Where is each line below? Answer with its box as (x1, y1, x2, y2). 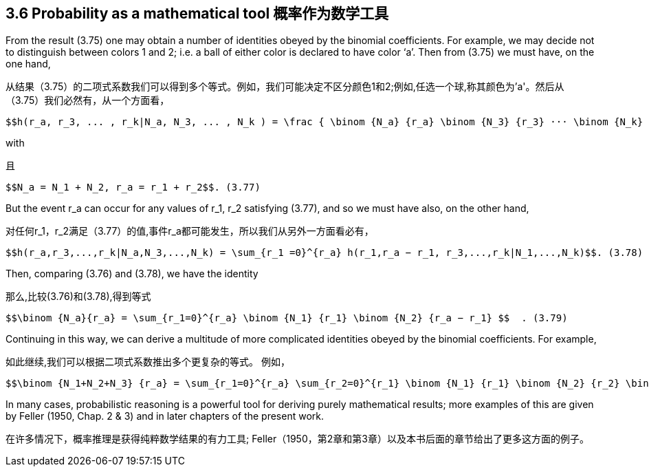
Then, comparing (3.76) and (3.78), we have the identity (5, 268, 258, 280)
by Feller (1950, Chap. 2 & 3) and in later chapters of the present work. (5, 410, 324, 422)
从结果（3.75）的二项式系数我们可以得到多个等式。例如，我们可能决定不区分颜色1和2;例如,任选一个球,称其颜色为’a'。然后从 (5, 81, 564, 93)
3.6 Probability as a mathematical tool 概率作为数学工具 (5, 5, 389, 22)
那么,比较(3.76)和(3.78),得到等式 (5, 290, 151, 303)
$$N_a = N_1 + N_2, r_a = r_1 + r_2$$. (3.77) (5, 182, 261, 193)
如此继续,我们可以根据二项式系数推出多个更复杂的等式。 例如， (5, 356, 290, 368)
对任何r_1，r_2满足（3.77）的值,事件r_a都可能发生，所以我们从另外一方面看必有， (5, 225, 374, 237)
